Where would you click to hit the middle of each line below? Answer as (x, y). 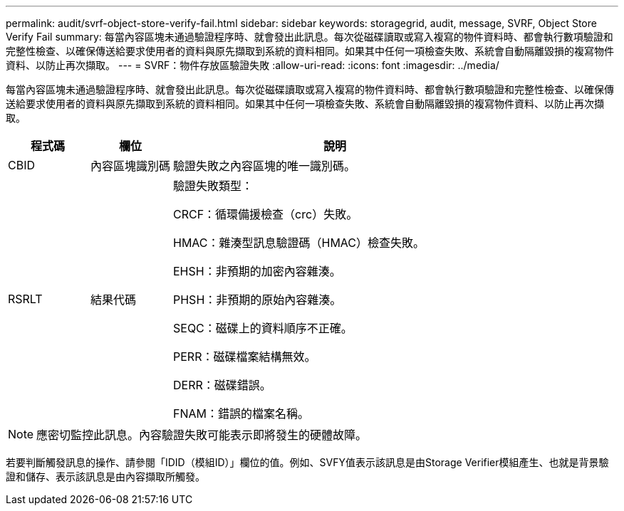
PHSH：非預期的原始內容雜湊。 (258, 300)
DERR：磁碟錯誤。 (222, 385)
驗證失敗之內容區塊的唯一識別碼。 (265, 166)
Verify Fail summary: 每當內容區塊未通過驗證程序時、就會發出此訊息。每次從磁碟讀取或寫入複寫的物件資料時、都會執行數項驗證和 (310, 37)
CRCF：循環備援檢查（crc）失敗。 (266, 214)
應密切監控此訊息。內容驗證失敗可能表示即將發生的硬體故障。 (202, 435)
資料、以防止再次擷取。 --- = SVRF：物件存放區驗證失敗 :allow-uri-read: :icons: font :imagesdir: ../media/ (253, 65)
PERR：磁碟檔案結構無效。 (245, 357)
